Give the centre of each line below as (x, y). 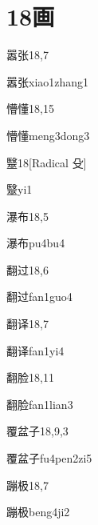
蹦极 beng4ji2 (38, 512)
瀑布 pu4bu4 (36, 243)
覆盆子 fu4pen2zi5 (49, 458)
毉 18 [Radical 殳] (47, 162)
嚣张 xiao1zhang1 (48, 81)
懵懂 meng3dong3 (48, 135)
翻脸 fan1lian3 (40, 404)
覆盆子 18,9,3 (37, 431)
